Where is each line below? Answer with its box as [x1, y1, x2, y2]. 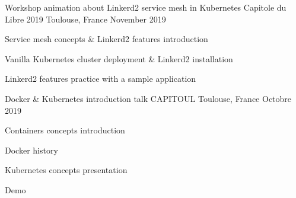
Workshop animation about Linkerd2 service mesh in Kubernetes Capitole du [5, 1, 287, 13]
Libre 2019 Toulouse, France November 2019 [5, 12, 166, 25]
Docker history [5, 143, 58, 156]
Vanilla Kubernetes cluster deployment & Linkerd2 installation [5, 52, 233, 65]
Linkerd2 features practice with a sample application [5, 72, 196, 85]
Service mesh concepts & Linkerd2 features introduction [5, 33, 208, 45]
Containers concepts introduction [5, 124, 125, 136]
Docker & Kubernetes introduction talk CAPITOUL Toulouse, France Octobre [5, 92, 292, 104]
